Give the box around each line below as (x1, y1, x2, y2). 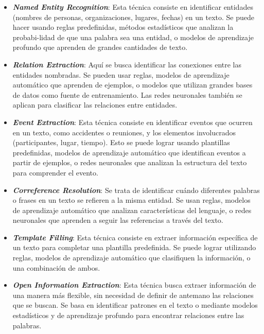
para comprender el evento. (12, 167, 98, 178)
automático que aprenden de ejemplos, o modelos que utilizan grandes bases (12, 79, 253, 90)
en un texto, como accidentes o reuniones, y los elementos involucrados (12, 127, 236, 137)
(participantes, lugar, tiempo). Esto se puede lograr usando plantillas (12, 137, 230, 148)
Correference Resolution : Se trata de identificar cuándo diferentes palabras (12, 184, 260, 195)
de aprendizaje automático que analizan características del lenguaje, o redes (12, 204, 252, 215)
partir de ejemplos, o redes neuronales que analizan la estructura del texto (12, 157, 247, 168)
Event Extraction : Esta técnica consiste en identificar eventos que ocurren (12, 116, 253, 127)
